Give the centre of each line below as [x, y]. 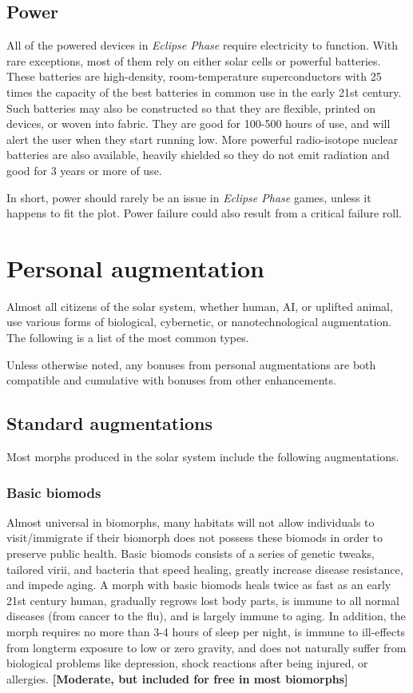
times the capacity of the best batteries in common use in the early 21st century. [204, 92]
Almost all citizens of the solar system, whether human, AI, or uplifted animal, [200, 306]
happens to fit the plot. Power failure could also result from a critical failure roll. [205, 213]
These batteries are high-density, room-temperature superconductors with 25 [194, 76]
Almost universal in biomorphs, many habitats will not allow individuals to [191, 522]
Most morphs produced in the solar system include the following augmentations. [203, 457]
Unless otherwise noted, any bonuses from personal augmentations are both [191, 364]
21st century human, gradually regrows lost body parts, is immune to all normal [203, 600]
